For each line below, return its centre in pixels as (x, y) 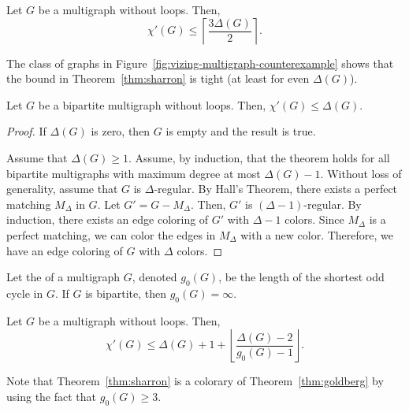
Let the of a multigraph (63, 277)
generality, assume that (62, 189)
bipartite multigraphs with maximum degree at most (134, 173)
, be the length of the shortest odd (301, 277)
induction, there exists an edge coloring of (108, 219)
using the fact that (52, 396)
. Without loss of (361, 173)
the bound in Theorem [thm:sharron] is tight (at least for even (158, 78)
